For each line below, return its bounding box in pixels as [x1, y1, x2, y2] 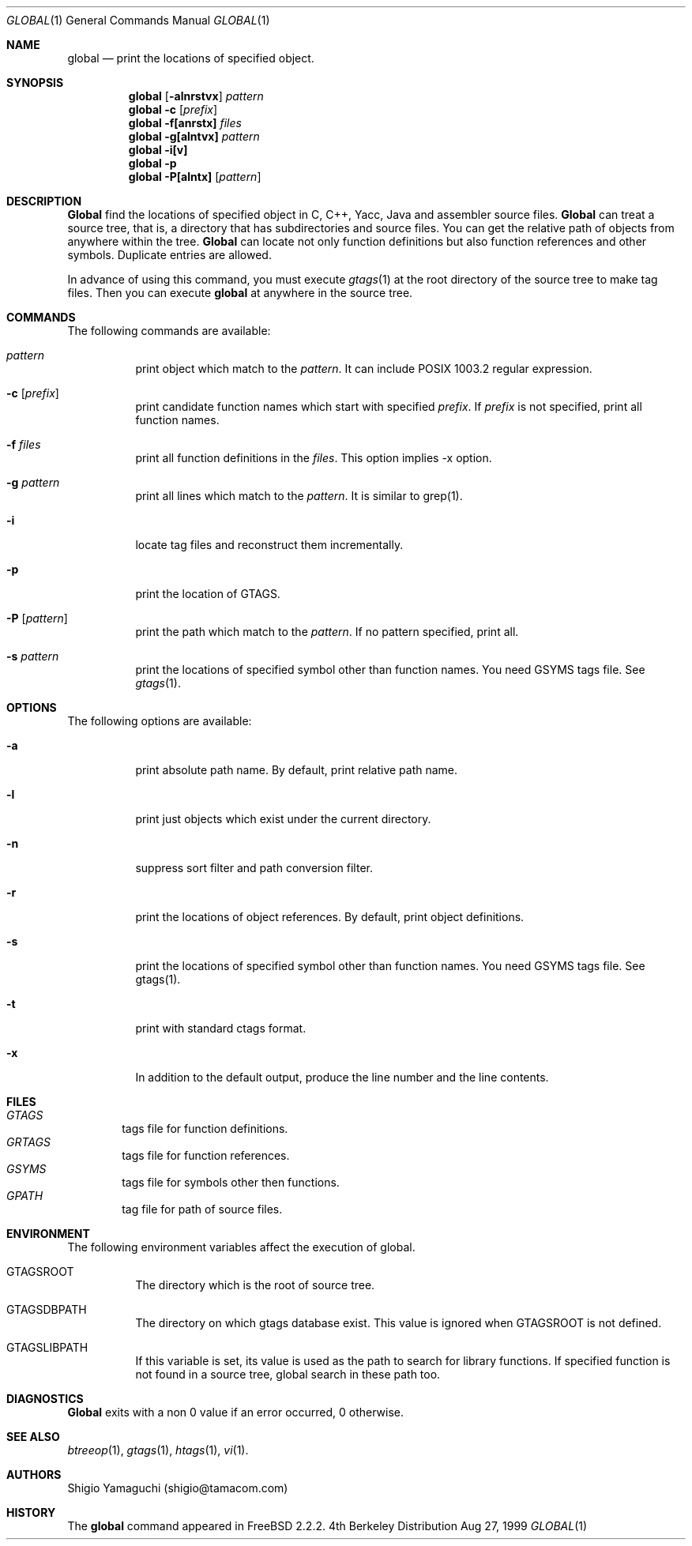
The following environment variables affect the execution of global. [67, 1240, 416, 1254]
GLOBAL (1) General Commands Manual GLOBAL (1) [6, 13, 270, 27]
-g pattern [6, 476, 60, 489]
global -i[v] [128, 143, 188, 156]
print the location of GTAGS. [135, 587, 280, 600]
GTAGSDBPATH [6, 1303, 87, 1316]
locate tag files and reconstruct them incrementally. [135, 538, 404, 551]
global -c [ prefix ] [128, 103, 218, 116]
